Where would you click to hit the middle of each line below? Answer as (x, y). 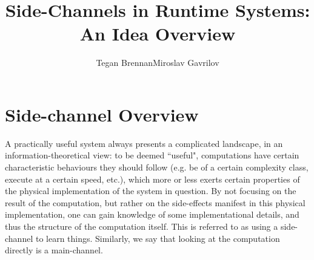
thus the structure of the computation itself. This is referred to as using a (142, 226)
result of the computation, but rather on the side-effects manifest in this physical (155, 202)
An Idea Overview (158, 34)
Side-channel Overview (102, 114)
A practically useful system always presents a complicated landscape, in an (144, 143)
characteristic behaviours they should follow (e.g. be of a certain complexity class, (157, 167)
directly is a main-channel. (54, 250)
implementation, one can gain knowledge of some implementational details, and (152, 214)
